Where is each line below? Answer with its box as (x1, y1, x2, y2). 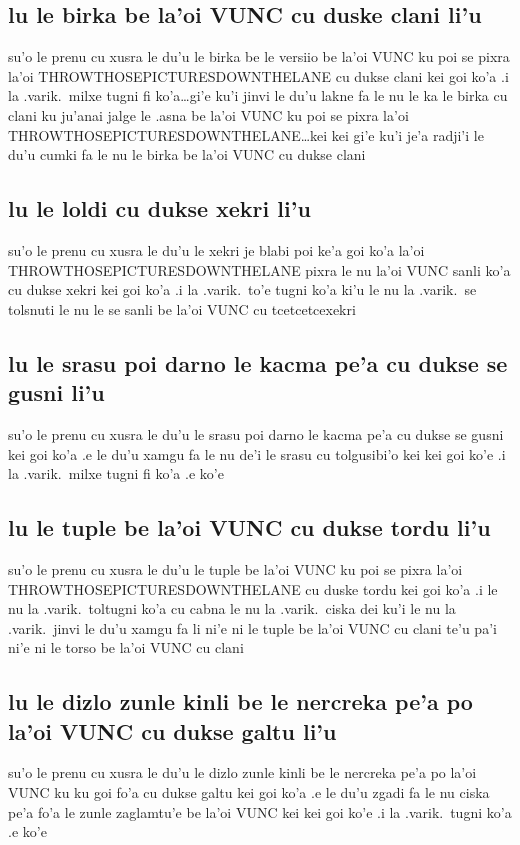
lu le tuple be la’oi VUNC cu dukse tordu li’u (8, 512, 491, 543)
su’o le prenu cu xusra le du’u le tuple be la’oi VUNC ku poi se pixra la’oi (8, 558, 463, 579)
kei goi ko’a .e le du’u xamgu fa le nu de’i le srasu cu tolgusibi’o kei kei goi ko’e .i (8, 443, 506, 464)
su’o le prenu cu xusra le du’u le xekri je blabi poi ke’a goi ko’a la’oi (8, 239, 425, 260)
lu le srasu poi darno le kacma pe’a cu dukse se (8, 347, 508, 378)
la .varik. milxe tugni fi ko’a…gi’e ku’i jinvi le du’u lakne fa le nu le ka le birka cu (8, 85, 508, 106)
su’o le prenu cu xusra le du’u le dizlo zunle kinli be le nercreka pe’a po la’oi (8, 762, 477, 783)
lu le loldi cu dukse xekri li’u (8, 193, 311, 224)
